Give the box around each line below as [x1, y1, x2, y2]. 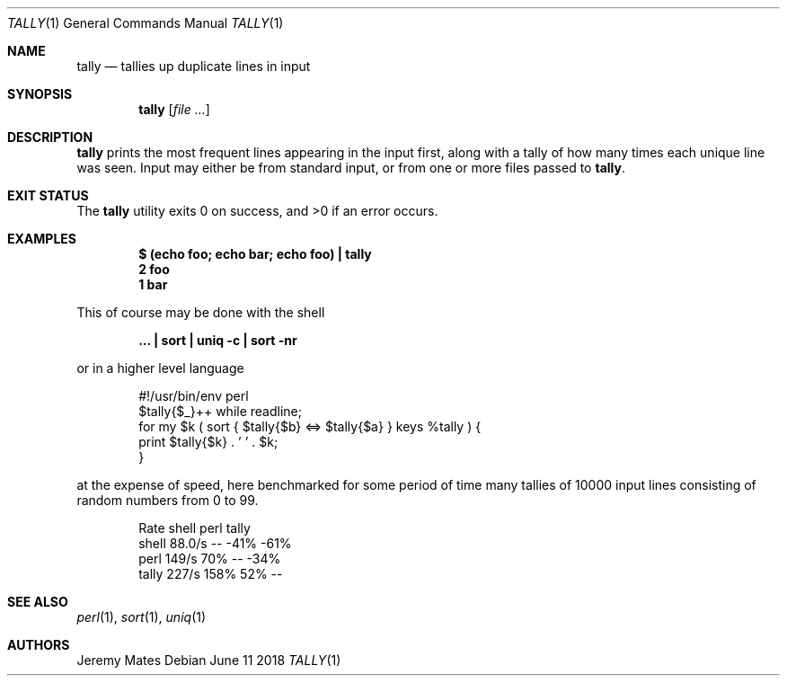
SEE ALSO [7, 594, 68, 609]
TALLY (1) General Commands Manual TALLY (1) [7, 15, 284, 31]
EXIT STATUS [7, 188, 89, 203]
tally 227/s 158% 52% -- [138, 566, 283, 581]
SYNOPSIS [7, 86, 73, 102]
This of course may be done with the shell [76, 305, 325, 320]
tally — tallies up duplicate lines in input [76, 58, 311, 74]
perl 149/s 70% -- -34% [138, 551, 281, 566]
